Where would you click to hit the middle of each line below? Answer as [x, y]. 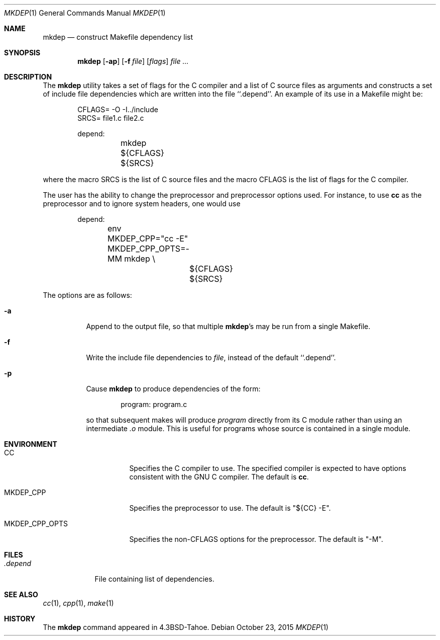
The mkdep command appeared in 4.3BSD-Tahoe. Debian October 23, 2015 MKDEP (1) [186, 627]
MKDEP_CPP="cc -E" [148, 238]
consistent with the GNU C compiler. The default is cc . [219, 477]
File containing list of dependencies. [154, 579]
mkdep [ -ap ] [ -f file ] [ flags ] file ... [133, 61]
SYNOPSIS [22, 53]
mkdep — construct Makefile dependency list [118, 37]
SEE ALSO [21, 594]
